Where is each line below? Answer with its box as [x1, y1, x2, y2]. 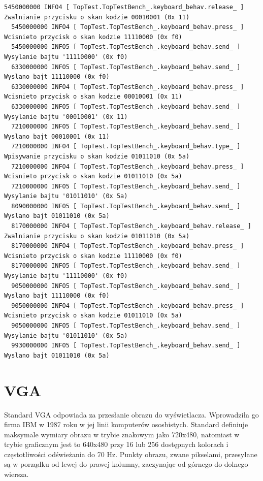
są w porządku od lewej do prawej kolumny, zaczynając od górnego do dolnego [4, 459, 248, 469]
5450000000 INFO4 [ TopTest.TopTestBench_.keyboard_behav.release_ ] [4, 4, 244, 11]
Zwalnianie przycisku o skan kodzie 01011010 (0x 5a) [4, 232, 190, 240]
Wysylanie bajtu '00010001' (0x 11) [4, 113, 128, 120]
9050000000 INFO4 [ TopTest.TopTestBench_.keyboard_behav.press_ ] [11, 302, 244, 309]
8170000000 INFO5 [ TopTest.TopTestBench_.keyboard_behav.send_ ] [11, 262, 241, 270]
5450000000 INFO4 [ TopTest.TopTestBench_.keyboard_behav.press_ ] [11, 23, 244, 31]
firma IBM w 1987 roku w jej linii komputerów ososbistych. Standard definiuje [4, 419, 248, 430]
